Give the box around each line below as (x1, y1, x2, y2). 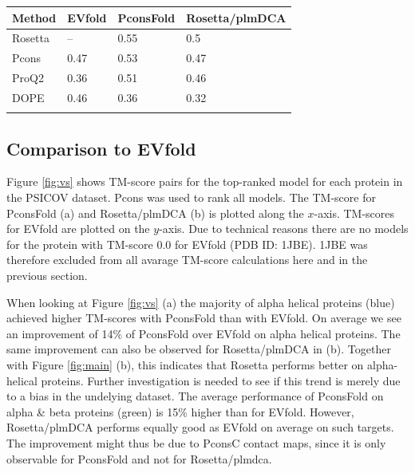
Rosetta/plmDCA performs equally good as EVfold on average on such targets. (6, 419, 394, 436)
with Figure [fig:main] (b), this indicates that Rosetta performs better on (6, 356, 364, 372)
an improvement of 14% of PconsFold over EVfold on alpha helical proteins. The (6, 325, 401, 341)
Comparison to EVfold (6, 136, 196, 160)
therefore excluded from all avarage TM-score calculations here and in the (6, 251, 368, 268)
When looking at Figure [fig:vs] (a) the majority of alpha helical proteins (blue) (6, 294, 395, 310)
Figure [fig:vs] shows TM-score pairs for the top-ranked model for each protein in (6, 173, 403, 190)
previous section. (6, 266, 88, 283)
